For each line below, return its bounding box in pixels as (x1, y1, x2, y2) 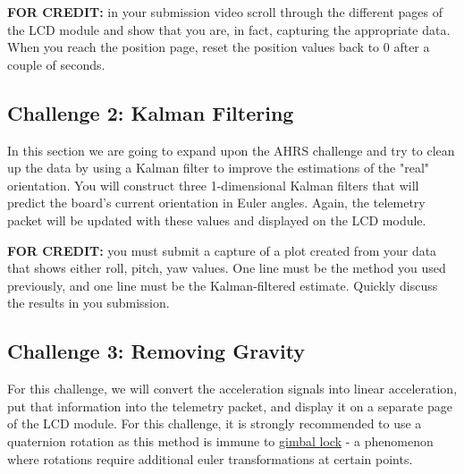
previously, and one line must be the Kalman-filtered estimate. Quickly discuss (7, 275, 438, 294)
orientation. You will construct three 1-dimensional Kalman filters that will (7, 175, 419, 194)
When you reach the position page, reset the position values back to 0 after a (7, 38, 430, 56)
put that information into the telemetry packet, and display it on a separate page (7, 396, 453, 415)
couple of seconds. (7, 55, 105, 73)
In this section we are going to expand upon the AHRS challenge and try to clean (7, 140, 455, 159)
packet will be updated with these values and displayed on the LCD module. (7, 210, 426, 229)
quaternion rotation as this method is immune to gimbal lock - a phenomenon (7, 431, 434, 450)
